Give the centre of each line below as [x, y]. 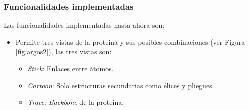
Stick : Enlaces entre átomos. [71, 68]
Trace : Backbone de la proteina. [76, 102]
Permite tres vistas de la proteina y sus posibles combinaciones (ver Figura [130, 42]
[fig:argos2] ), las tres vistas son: [64, 52]
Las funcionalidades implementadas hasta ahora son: [84, 25]
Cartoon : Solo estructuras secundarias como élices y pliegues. [121, 85]
